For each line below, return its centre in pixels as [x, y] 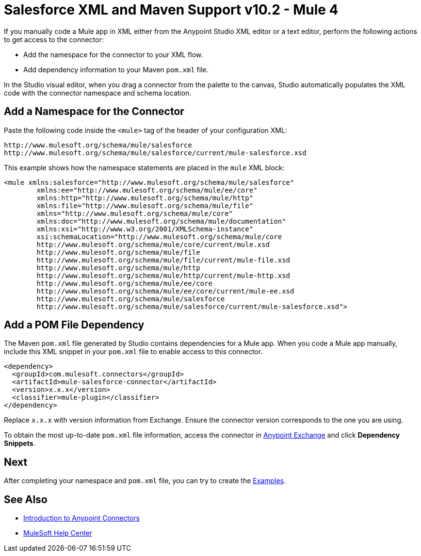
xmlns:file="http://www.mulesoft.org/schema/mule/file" [145, 205]
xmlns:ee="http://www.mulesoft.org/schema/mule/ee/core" [147, 190]
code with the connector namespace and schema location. [98, 93]
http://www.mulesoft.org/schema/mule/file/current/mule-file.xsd [163, 260]
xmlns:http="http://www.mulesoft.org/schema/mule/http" [145, 198]
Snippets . [20, 443]
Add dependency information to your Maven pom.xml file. [116, 69]
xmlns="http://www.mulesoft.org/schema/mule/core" [135, 213]
